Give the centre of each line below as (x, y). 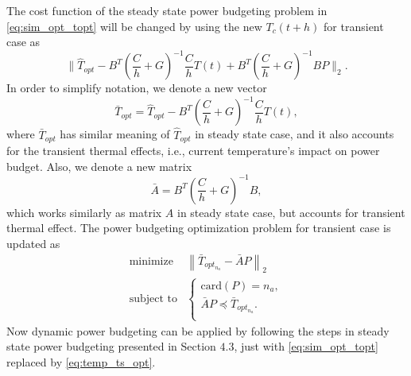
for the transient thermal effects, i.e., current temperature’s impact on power (193, 151)
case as (23, 42)
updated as (33, 243)
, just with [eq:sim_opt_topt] (306, 346)
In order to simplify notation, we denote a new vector (137, 88)
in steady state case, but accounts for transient (291, 212)
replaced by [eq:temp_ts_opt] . (81, 361)
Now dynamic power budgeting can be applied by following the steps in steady (198, 330)
